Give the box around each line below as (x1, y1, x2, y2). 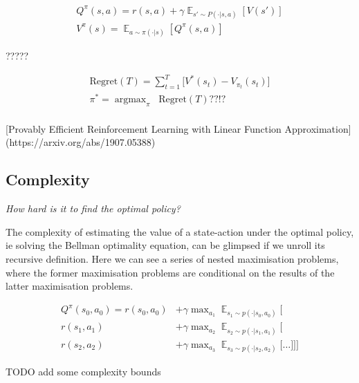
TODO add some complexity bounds (6, 364, 161, 378)
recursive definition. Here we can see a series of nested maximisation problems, (6, 251, 339, 265)
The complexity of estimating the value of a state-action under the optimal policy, (6, 224, 354, 239)
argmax (114, 94, 147, 104)
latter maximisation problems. (6, 279, 134, 293)
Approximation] (284, 121, 351, 136)
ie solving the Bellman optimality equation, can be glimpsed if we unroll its (6, 238, 325, 252)
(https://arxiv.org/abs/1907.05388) (6, 135, 156, 149)
